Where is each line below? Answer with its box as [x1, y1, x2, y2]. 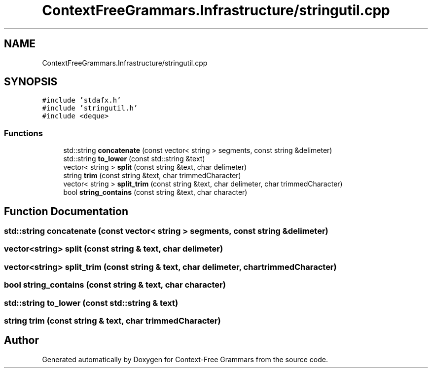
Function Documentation [4, 205, 128, 218]
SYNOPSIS [4, 75, 58, 88]
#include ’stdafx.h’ [42, 96, 121, 105]
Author [4, 334, 39, 347]
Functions [4, 128, 43, 138]
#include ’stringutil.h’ [42, 104, 138, 112]
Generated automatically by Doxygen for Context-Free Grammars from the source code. [42, 355, 328, 364]
